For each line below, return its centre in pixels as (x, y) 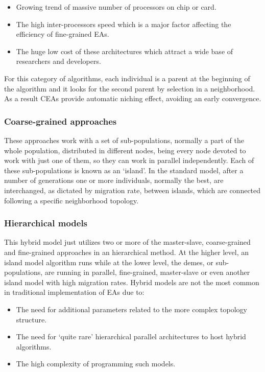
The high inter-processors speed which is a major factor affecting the (124, 24)
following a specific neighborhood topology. (71, 200)
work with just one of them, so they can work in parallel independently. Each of (129, 160)
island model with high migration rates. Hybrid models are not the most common (132, 282)
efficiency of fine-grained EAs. (63, 34)
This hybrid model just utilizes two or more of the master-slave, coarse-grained (127, 242)
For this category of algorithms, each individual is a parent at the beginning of (127, 78)
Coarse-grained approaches (61, 121)
